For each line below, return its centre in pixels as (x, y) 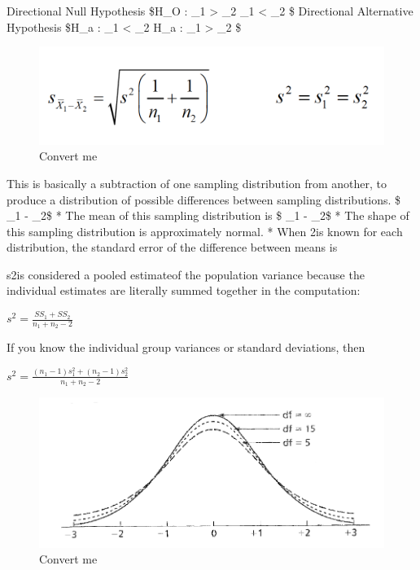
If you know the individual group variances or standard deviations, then (186, 347)
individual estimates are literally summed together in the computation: (184, 290)
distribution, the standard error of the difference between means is (172, 247)
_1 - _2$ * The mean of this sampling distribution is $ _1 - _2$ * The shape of (208, 215)
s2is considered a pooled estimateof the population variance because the (186, 274)
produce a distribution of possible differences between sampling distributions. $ (204, 199)
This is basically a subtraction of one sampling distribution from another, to (197, 183)
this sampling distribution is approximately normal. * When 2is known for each (205, 231)
